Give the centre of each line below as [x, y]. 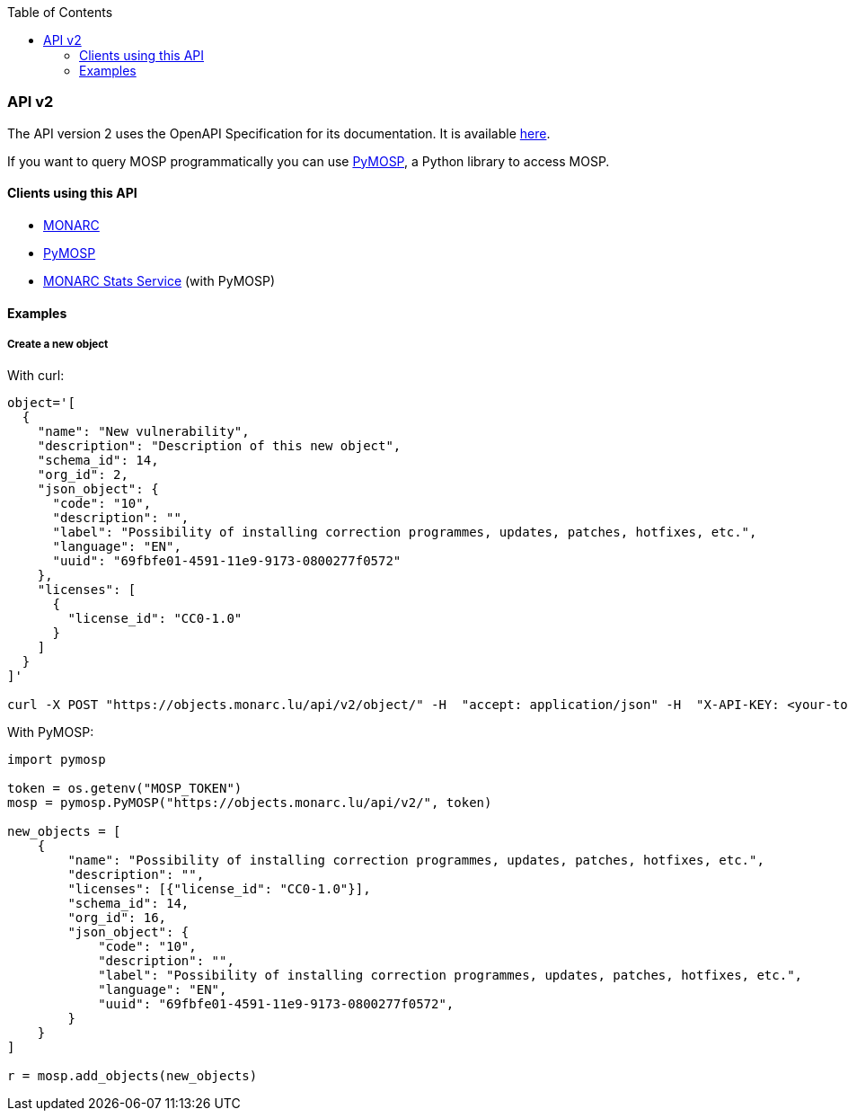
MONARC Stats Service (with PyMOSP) [159, 280]
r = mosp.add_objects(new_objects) [132, 1076]
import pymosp [57, 760]
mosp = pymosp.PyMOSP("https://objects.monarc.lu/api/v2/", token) [250, 803]
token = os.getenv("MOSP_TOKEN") [125, 789]
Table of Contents [60, 12]
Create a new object [58, 344]
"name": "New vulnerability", [143, 432]
